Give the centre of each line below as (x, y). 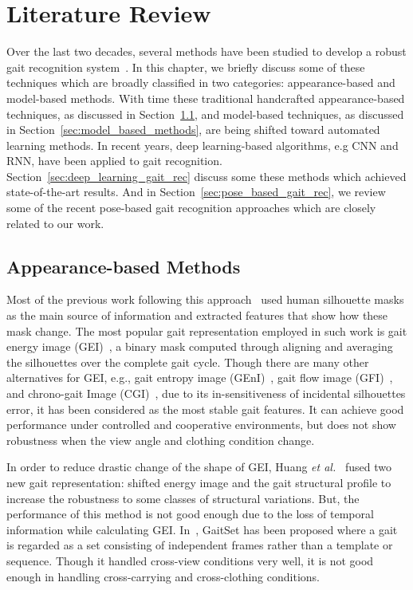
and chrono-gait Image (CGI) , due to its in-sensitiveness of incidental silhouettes (206, 393)
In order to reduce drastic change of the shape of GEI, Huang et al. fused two (199, 467)
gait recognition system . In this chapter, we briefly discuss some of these (186, 67)
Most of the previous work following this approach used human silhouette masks (205, 299)
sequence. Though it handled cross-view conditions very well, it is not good (190, 560)
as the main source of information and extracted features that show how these (197, 315)
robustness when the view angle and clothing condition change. (161, 440)
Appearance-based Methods (124, 266)
